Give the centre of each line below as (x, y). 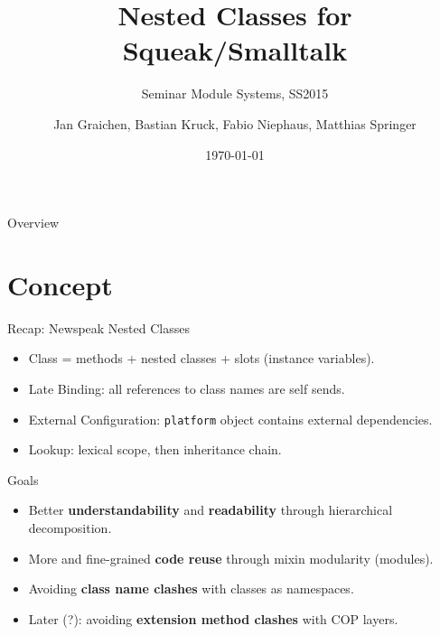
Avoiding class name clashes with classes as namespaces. (191, 588)
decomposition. (70, 528)
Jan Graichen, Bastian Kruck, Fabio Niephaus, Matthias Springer (235, 123)
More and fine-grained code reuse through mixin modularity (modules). (231, 558)
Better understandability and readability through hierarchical (211, 510)
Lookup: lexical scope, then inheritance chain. (155, 449)
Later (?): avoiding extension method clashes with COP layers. (213, 618)
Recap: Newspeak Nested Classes (98, 327)
